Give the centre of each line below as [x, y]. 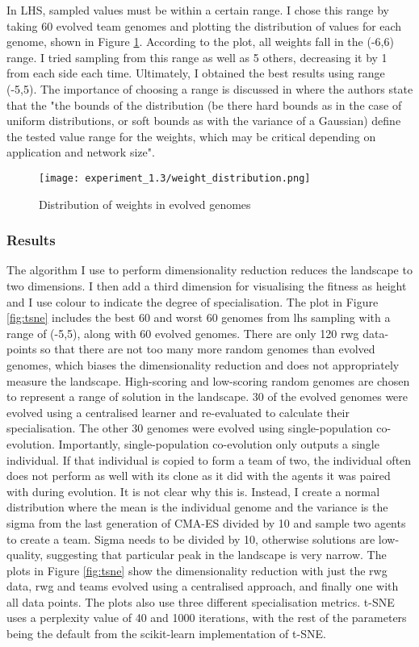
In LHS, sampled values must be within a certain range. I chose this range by [198, 10]
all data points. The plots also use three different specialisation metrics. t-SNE [201, 601]
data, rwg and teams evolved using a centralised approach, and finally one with [203, 586]
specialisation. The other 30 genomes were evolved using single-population [190, 428]
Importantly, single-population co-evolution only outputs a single [219, 443]
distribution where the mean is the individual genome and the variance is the [197, 507]
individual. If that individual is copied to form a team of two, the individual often [209, 459]
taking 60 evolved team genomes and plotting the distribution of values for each [204, 25]
